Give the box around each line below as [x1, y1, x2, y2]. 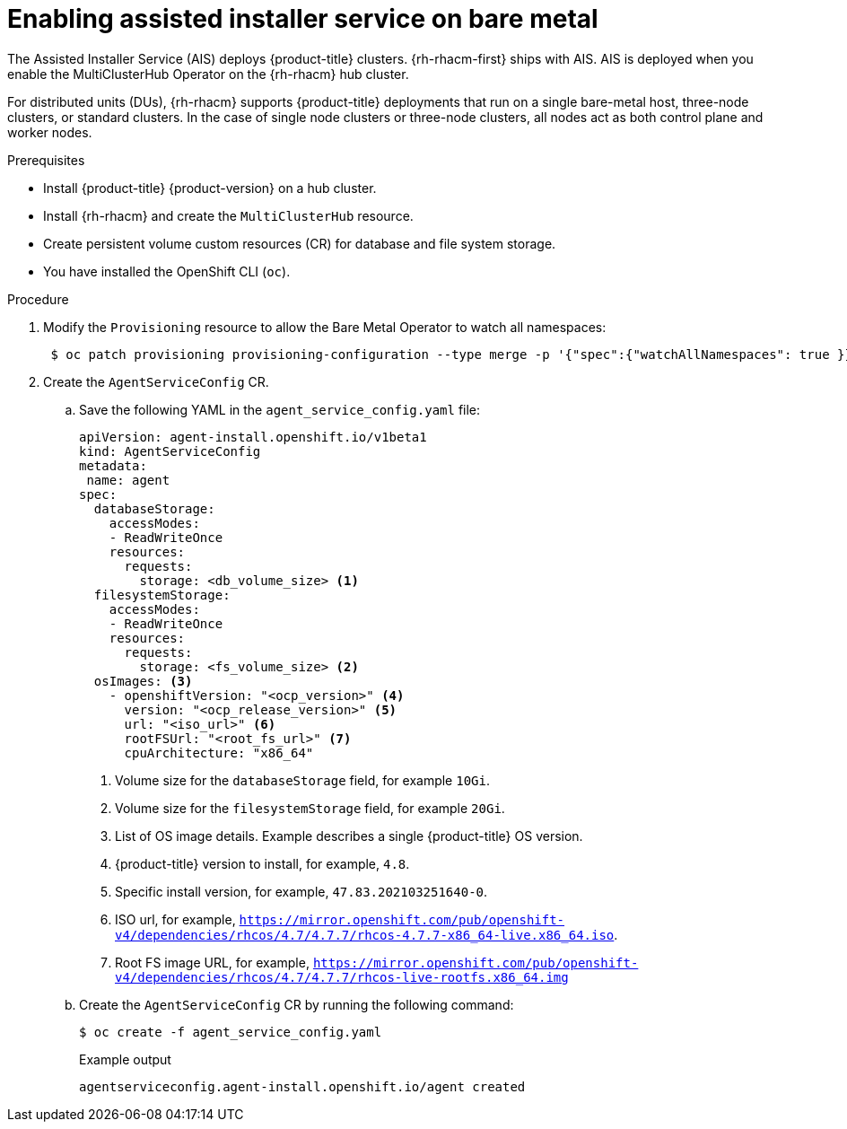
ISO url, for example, [115, 911, 236, 927]
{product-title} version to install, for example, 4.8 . [115, 855, 410, 871]
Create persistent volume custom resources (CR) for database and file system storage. [43, 235, 556, 251]
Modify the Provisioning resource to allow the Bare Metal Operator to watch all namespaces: [43, 319, 607, 335]
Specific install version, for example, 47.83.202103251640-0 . [115, 883, 488, 899]
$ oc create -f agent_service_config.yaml [79, 1024, 382, 1039]
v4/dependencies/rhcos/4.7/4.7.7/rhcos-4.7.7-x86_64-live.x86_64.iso [115, 927, 615, 942]
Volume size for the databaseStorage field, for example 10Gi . [115, 772, 490, 788]
